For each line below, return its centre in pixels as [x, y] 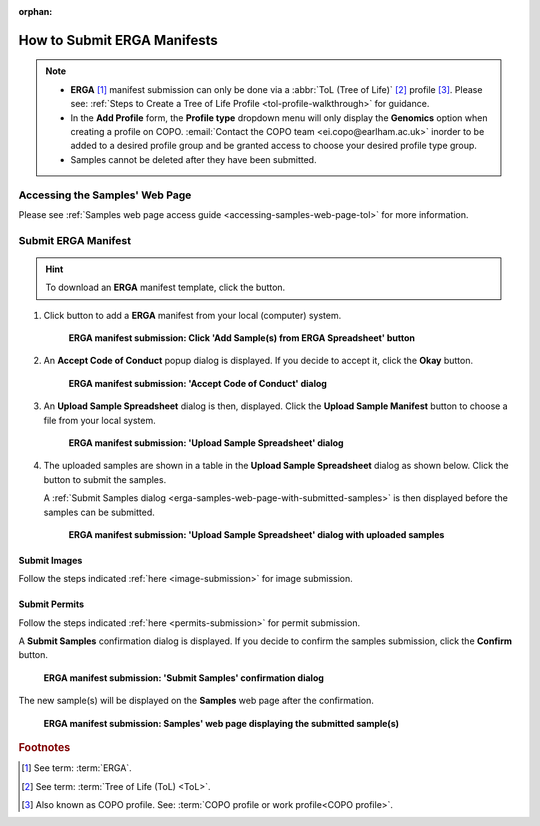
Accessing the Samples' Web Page [105, 195]
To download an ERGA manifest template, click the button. [165, 287]
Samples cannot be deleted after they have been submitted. [193, 159]
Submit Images [50, 560]
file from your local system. [100, 420]
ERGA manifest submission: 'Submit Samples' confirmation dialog [184, 677]
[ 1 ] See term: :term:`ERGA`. [76, 768]
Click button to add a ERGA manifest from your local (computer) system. [192, 315]
